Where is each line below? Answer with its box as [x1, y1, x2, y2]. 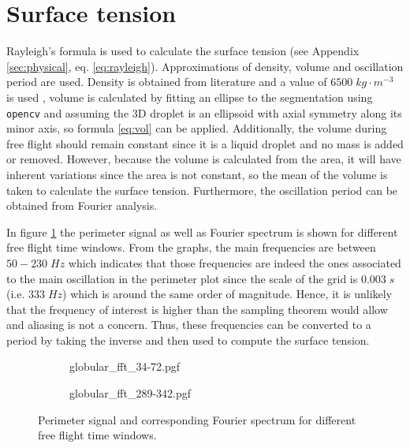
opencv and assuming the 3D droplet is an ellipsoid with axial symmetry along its [6, 104, 402, 121]
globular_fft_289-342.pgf [69, 385, 192, 401]
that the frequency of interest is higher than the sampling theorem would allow [6, 301, 388, 317]
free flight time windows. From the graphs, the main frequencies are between [6, 239, 376, 256]
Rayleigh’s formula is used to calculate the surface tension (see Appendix [6, 43, 360, 59]
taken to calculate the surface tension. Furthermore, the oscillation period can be [6, 181, 398, 198]
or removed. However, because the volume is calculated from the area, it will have [6, 151, 401, 167]
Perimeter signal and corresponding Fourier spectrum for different [38, 411, 356, 427]
